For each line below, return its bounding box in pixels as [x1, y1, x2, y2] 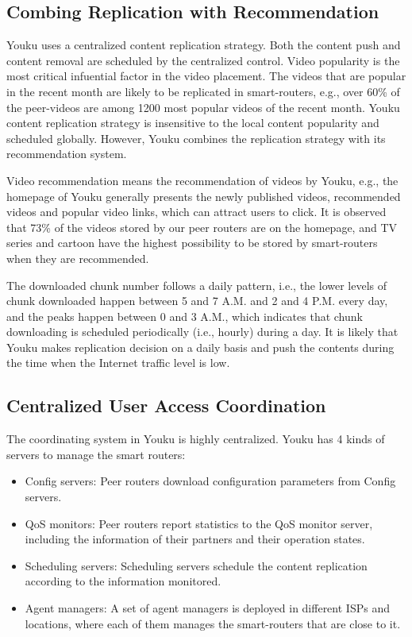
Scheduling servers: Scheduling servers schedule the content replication [25, 557, 368, 573]
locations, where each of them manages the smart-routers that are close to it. [25, 615, 401, 631]
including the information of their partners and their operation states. [25, 531, 365, 547]
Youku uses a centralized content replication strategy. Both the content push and [6, 37, 401, 53]
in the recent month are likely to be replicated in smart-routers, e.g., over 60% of [6, 83, 400, 99]
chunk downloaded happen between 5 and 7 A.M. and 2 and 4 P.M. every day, [6, 292, 388, 309]
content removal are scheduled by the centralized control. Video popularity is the [6, 52, 400, 68]
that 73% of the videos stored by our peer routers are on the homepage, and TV [6, 218, 398, 235]
